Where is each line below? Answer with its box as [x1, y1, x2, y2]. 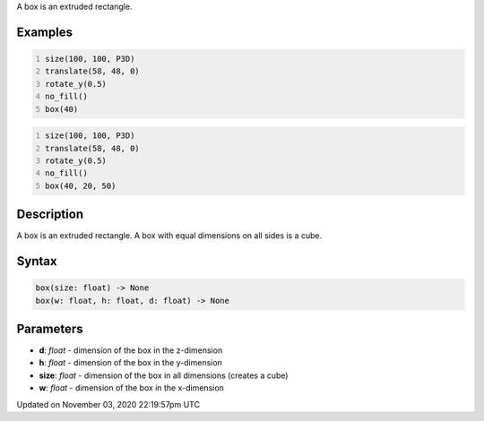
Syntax [16, 253, 57, 269]
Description [16, 207, 84, 222]
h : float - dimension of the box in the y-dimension [39, 357, 223, 368]
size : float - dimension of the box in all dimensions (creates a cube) [39, 370, 289, 381]
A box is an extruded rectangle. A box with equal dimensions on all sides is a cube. [16, 230, 323, 241]
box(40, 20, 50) [45, 180, 117, 191]
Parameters [16, 322, 83, 336]
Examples [16, 24, 73, 39]
